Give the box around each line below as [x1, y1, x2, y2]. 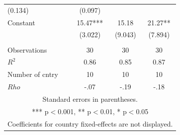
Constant [7, 17, 35, 27]
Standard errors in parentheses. [42, 93, 138, 104]
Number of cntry [7, 69, 58, 79]
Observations [7, 44, 47, 55]
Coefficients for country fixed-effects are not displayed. [7, 118, 173, 129]
